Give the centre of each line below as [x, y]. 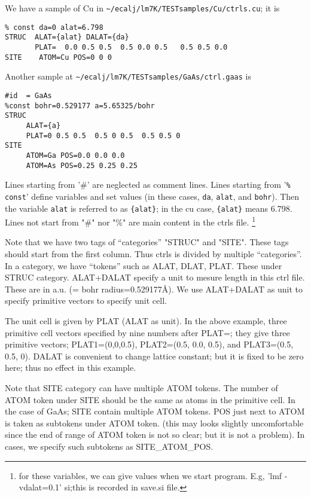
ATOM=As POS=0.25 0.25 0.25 [82, 165]
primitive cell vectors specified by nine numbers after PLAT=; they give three [147, 332]
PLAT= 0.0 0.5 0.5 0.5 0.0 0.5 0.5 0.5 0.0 [131, 47]
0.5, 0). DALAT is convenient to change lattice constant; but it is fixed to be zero [154, 356]
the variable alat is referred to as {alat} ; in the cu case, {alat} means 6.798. [149, 208]
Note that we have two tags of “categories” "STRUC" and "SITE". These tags [147, 242]
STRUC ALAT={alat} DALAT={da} [67, 37]
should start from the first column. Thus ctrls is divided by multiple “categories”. [153, 254]
